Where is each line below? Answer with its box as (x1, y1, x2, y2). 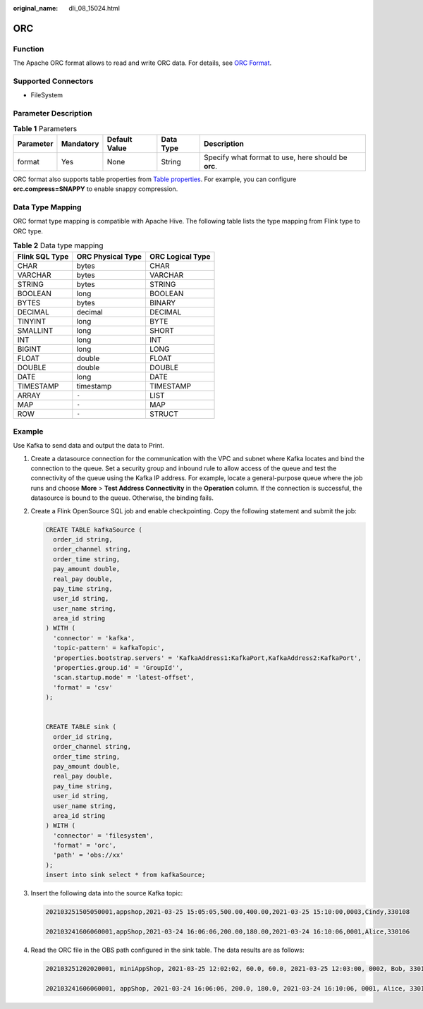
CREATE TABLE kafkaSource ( (45, 525, 142, 534)
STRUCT (149, 409, 179, 419)
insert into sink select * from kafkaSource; (45, 871, 206, 879)
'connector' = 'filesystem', (53, 831, 154, 839)
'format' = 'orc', (53, 841, 116, 850)
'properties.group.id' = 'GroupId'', (53, 664, 183, 672)
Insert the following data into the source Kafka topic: (30, 889, 183, 898)
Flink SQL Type (17, 251, 69, 261)
